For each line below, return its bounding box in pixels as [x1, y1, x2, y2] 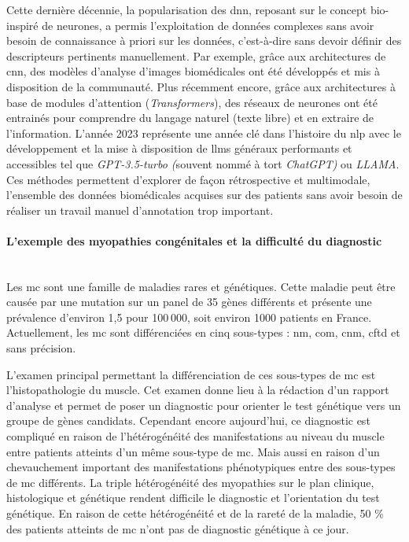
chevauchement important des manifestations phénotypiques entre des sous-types [6, 459, 396, 475]
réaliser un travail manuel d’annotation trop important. [6, 201, 274, 218]
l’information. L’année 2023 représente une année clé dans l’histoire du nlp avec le [6, 124, 401, 141]
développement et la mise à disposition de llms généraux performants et [6, 140, 352, 157]
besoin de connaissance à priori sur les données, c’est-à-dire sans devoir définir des [6, 32, 402, 49]
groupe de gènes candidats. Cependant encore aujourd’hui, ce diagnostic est [6, 412, 370, 429]
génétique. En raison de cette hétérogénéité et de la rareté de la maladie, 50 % [6, 505, 384, 522]
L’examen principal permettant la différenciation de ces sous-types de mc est [6, 366, 376, 382]
